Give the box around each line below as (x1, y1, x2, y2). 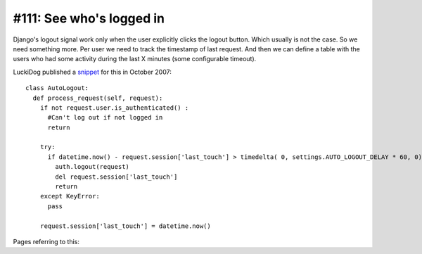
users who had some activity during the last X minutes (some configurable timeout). (13, 55, 257, 63)
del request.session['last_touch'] (55, 172, 178, 181)
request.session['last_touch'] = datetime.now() (39, 222, 211, 230)
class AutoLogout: (25, 84, 89, 92)
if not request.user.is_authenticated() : (39, 103, 189, 112)
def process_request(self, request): (32, 94, 163, 102)
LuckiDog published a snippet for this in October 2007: (13, 68, 172, 76)
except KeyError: (39, 192, 100, 201)
